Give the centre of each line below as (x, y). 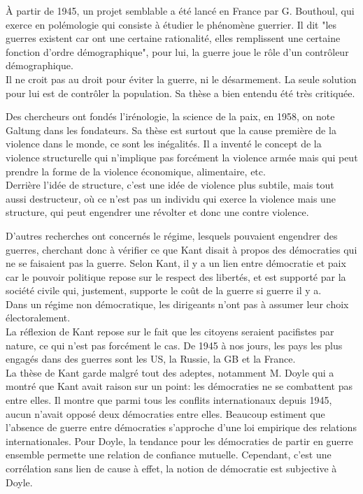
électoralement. (38, 318)
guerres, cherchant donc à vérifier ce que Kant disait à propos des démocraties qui (181, 249)
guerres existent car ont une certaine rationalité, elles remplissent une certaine (173, 38)
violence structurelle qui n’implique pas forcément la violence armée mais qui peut (182, 157)
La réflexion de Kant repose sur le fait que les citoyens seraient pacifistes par (170, 332)
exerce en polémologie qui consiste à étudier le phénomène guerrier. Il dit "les (171, 24)
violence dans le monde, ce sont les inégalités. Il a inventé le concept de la (164, 144)
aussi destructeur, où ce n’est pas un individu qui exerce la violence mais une (171, 198)
